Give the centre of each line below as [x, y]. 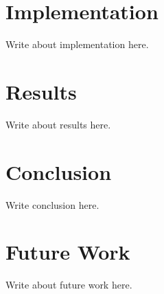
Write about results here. [58, 124]
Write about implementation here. [77, 44]
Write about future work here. [69, 285]
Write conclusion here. [52, 204]
